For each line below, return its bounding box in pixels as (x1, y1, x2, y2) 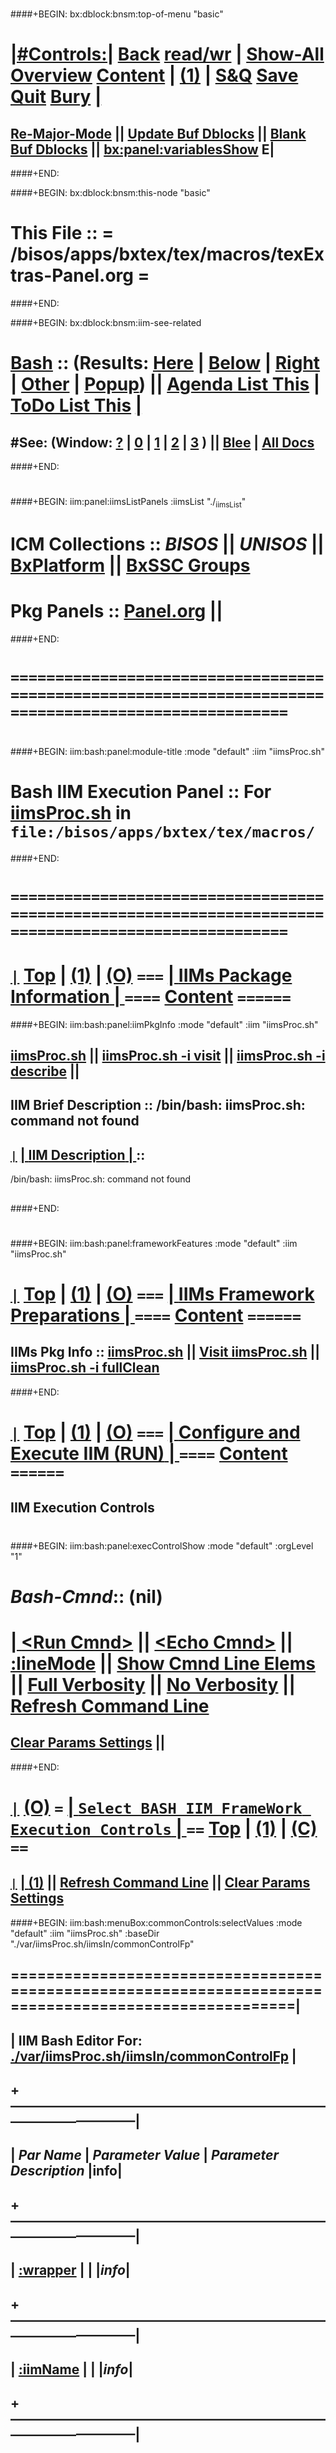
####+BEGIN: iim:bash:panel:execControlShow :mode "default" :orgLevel (10, 1539, 314, 1552)
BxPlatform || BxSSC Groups (10, 554, 251, 577)
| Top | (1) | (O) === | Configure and (10, 1421, 301, 1444)
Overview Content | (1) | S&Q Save (10, 64, 299, 87)
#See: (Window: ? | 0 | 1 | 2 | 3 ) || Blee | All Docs (10, 434, 315, 451)
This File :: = (10, 222, 115, 245)
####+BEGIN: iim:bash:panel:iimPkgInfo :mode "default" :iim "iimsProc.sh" (10, 1018, 319, 1030)
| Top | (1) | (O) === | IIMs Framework (10, 1283, 315, 1306)
